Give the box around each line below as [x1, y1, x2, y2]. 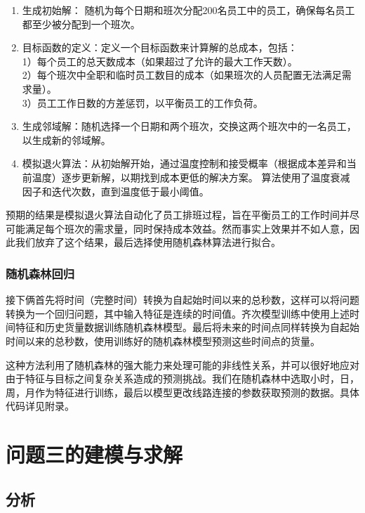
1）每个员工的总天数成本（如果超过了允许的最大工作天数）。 [22, 53, 298, 68]
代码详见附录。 [6, 398, 74, 413]
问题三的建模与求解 [6, 440, 183, 469]
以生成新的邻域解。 [22, 132, 111, 147]
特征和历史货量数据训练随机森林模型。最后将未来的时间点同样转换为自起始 [15, 320, 359, 335]
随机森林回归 [6, 264, 75, 282]
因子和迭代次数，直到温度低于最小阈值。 [22, 183, 209, 198]
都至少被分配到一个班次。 [22, 16, 140, 31]
